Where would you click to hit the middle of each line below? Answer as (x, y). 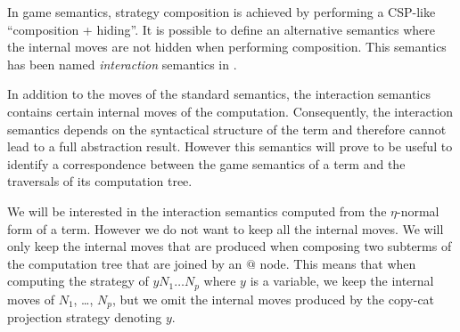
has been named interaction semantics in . (122, 64)
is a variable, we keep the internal (342, 281)
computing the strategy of (78, 281)
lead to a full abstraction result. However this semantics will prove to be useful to (230, 146)
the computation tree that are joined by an (125, 263)
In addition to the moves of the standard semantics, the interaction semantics (219, 94)
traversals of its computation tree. (100, 181)
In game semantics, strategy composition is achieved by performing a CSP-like (222, 12)
